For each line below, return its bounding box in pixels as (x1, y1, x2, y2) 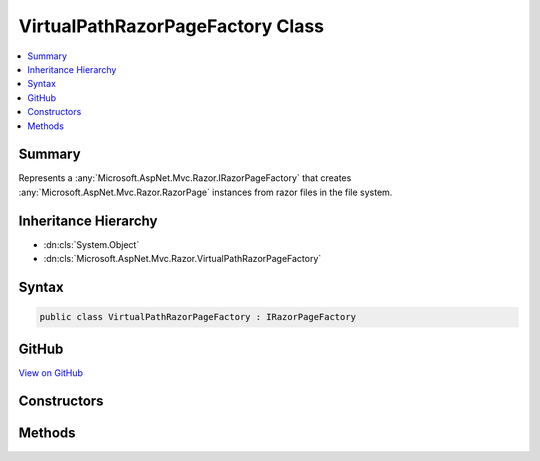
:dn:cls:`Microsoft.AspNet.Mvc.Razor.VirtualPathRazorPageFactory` (43, 253, 322, 265)
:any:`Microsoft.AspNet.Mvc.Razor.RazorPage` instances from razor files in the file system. (18, 186, 393, 198)
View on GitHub (18, 366, 84, 379)
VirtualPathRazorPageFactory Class (18, 15, 325, 37)
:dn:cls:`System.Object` (43, 238, 140, 250)
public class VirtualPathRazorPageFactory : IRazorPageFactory (39, 311, 357, 323)
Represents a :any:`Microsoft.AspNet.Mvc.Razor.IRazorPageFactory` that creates (18, 172, 352, 184)
